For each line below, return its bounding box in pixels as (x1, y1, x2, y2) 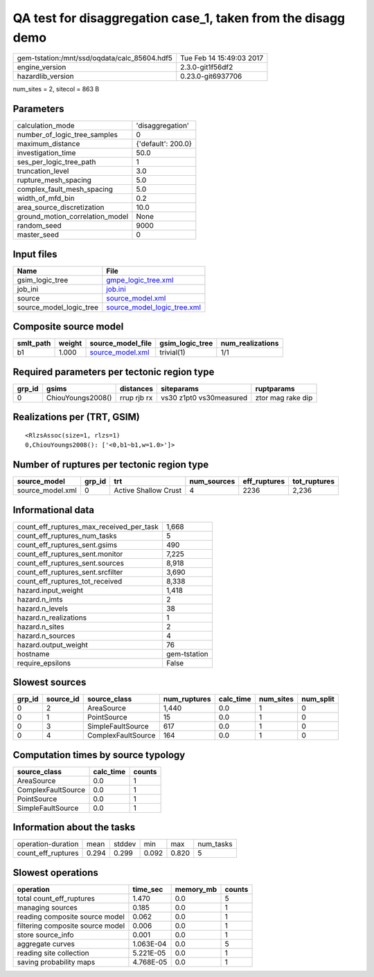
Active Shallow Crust (114, 485, 182, 495)
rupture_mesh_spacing (17, 175, 91, 185)
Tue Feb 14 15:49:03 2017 (180, 53, 264, 63)
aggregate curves (17, 939, 75, 949)
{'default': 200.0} (136, 139, 193, 149)
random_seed (17, 221, 62, 231)
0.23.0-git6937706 (180, 71, 242, 81)
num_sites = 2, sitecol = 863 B (12, 85, 100, 93)
